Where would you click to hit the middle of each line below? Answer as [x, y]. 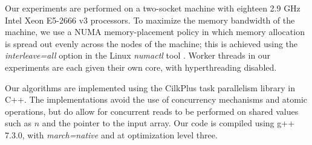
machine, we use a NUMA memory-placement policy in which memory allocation [155, 32]
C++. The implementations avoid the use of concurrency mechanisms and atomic [156, 99]
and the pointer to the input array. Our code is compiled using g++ [168, 123]
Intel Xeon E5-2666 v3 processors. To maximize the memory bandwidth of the [150, 20]
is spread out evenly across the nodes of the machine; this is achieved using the [151, 43]
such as [18, 123]
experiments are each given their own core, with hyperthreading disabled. [141, 67]
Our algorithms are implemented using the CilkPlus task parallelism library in [150, 87]
